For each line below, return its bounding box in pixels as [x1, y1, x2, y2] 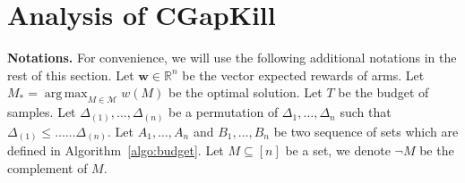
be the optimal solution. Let [168, 83, 323, 102]
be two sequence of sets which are [273, 121, 459, 140]
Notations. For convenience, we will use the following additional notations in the [7, 48, 457, 67]
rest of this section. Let [7, 65, 134, 84]
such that [340, 103, 392, 121]
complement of [7, 158, 88, 177]
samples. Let [7, 103, 76, 121]
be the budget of [338, 83, 429, 102]
